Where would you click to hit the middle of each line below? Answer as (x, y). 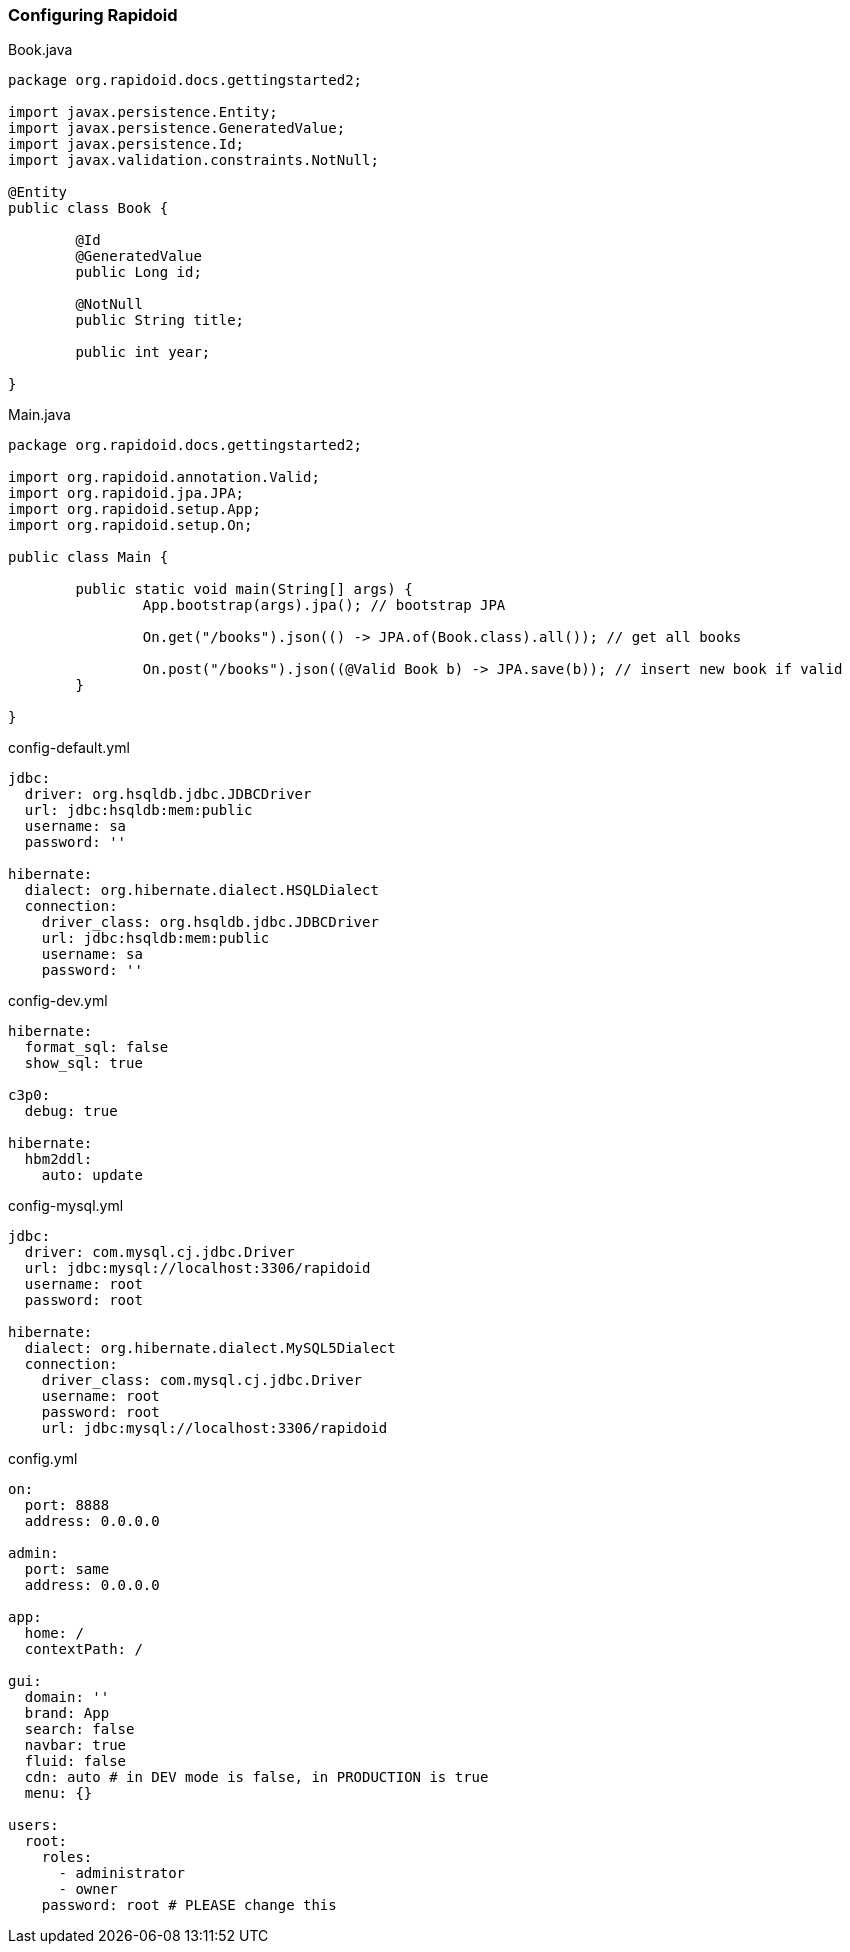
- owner (88, 1889)
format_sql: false (96, 1047)
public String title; (160, 320)
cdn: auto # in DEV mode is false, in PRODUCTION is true (256, 1777)
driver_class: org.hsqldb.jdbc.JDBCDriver (210, 922)
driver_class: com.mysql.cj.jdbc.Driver (202, 1380)
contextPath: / (83, 1649)
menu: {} (58, 1793)
